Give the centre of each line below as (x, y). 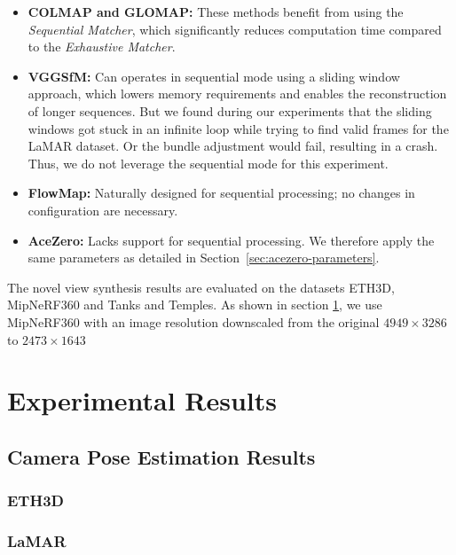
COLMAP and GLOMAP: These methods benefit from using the (216, 12)
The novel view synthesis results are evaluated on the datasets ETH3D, (201, 287)
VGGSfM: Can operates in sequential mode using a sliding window (214, 76)
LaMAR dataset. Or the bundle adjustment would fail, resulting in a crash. (233, 146)
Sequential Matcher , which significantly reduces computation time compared (235, 29)
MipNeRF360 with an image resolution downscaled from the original (193, 321)
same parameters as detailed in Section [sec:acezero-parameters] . (204, 258)
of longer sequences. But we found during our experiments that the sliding (230, 110)
